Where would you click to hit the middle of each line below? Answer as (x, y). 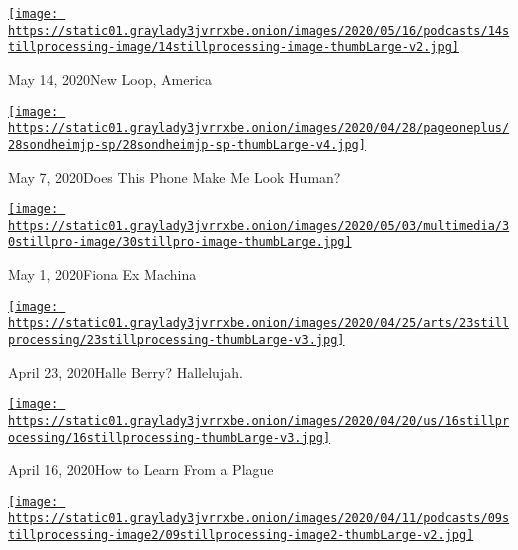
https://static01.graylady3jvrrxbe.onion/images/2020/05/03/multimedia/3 (259, 225)
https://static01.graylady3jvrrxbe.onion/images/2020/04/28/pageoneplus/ (259, 128)
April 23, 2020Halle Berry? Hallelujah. (125, 371)
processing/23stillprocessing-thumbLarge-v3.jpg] (176, 340)
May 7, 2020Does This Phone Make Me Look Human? (174, 176)
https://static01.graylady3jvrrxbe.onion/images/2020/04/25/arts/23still (259, 323)
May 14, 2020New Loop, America (110, 78)
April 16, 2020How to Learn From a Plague (141, 469)
